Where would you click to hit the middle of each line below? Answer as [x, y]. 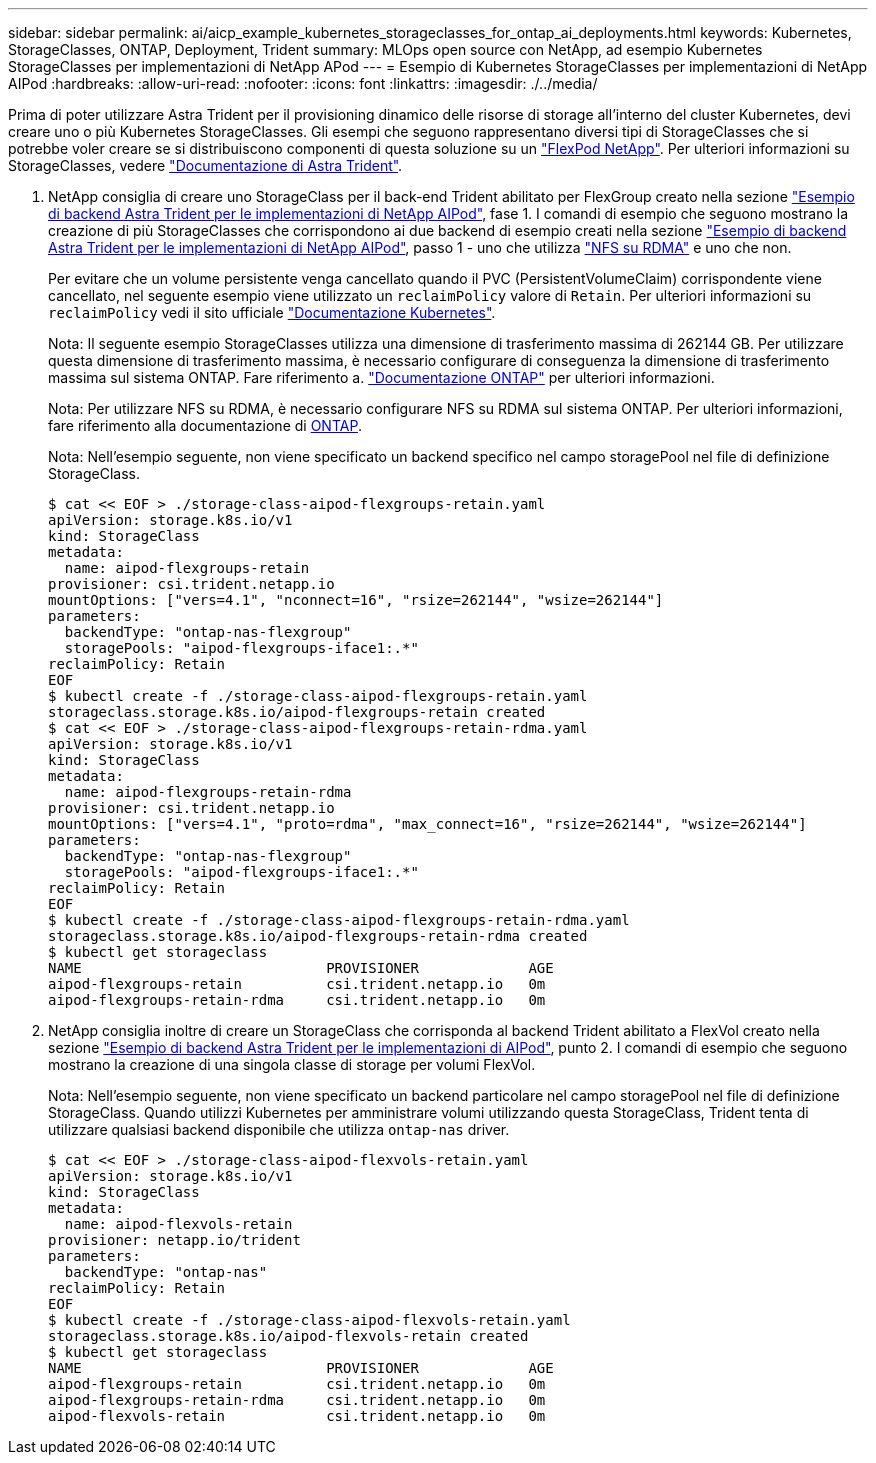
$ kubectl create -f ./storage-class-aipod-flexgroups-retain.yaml [318, 696]
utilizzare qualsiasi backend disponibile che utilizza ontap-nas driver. [279, 1129]
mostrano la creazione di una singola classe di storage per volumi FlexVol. [292, 1064]
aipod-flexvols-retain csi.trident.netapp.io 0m [297, 1416]
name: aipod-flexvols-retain [178, 1224]
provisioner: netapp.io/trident [174, 1240]
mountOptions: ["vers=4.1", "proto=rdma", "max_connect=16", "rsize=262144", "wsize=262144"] [427, 824]
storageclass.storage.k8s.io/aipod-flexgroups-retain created [297, 712]
